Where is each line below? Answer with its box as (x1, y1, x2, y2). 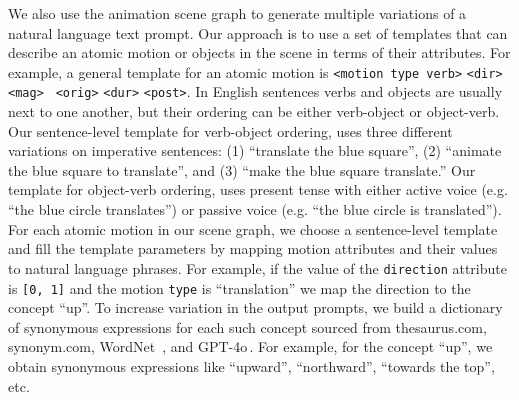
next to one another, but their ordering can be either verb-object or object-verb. (8, 101, 500, 122)
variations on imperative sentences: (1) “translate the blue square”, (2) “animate (8, 140, 502, 161)
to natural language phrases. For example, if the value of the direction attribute (8, 257, 507, 278)
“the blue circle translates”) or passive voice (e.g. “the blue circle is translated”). (8, 199, 502, 220)
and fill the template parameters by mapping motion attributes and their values (8, 238, 498, 259)
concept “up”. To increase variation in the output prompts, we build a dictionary (8, 297, 503, 318)
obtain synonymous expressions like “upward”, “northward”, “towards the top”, (8, 355, 495, 376)
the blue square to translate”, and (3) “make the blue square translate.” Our (8, 159, 476, 180)
